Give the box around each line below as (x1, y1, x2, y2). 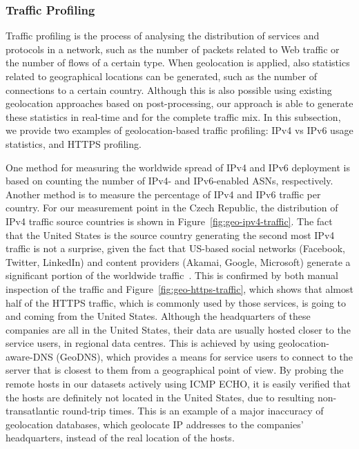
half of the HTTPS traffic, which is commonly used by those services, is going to (6, 295, 347, 309)
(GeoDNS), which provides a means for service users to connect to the (56, 349, 353, 363)
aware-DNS (6, 349, 53, 363)
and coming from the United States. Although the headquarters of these (6, 309, 311, 323)
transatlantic (6, 403, 59, 418)
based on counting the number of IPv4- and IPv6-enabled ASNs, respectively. (6, 173, 333, 188)
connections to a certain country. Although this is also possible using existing (6, 82, 332, 97)
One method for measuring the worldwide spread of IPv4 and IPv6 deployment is (6, 160, 350, 174)
